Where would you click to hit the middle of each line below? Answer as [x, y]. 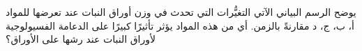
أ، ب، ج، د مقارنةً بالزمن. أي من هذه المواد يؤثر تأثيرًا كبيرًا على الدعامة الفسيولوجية [180, 25]
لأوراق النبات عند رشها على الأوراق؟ [81, 39]
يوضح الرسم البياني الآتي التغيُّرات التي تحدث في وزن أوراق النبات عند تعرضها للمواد [181, 12]
